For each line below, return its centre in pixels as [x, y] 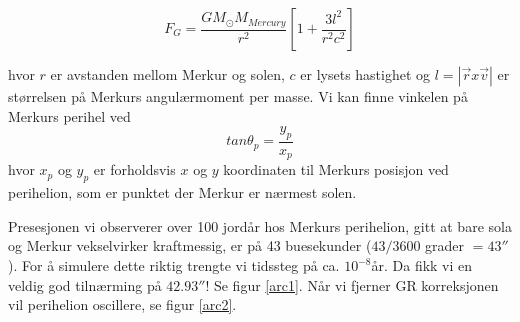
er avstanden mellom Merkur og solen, [167, 74]
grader [445, 245]
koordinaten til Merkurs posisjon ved [336, 169]
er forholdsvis [134, 169]
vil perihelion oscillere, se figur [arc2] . [122, 304]
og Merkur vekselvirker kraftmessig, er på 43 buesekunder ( [190, 245]
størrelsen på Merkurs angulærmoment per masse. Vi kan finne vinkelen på [238, 96]
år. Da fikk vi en [422, 265]
